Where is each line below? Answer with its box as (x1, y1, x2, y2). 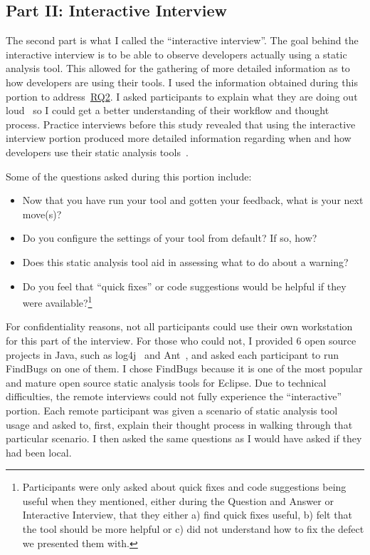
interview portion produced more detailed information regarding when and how (6, 131, 351, 146)
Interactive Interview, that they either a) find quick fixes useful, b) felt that (22, 507, 352, 522)
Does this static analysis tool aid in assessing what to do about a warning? (22, 254, 349, 269)
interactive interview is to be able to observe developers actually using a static (6, 46, 347, 61)
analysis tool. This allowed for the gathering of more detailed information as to (6, 61, 350, 76)
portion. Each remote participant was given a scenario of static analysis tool (6, 402, 338, 417)
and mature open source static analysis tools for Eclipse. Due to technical (6, 375, 327, 389)
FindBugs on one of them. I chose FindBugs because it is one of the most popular (6, 361, 363, 376)
